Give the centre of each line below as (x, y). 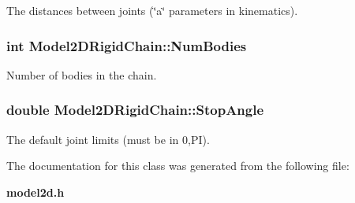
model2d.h (35, 192)
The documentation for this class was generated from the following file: (178, 166)
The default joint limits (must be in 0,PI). (108, 139)
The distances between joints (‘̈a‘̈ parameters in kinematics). (152, 10)
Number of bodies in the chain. (82, 74)
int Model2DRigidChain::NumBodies (127, 45)
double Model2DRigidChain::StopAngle (135, 110)
